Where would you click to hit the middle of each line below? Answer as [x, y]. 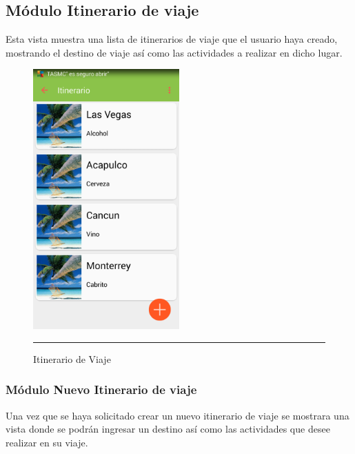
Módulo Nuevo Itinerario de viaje [101, 389]
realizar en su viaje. [47, 442]
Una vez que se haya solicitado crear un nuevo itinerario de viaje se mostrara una [177, 415]
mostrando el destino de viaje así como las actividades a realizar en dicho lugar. [174, 52]
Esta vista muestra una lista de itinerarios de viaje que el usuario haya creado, [172, 39]
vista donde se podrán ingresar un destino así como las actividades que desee [168, 429]
